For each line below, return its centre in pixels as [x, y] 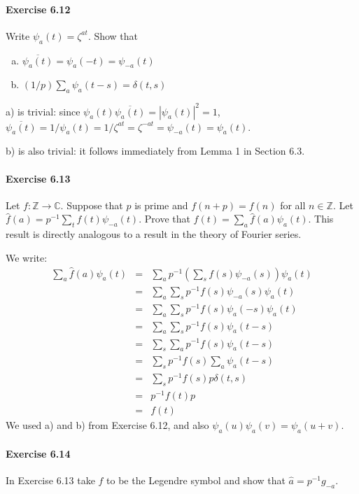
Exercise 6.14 [38, 453]
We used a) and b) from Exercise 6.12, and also [107, 425]
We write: [27, 257]
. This [321, 219]
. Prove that [164, 219]
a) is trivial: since [43, 111]
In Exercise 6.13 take [50, 480]
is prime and [161, 205]
